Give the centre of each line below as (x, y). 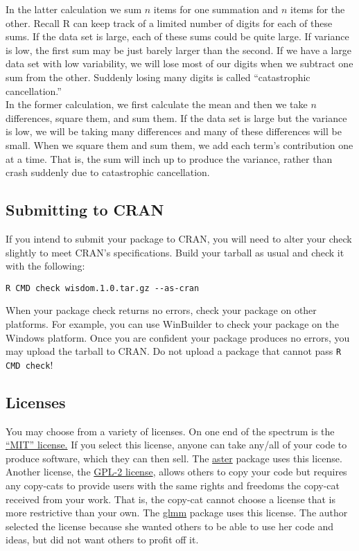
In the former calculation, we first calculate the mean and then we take (157, 104)
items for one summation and (216, 9)
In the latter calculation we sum (74, 9)
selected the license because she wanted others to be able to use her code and (169, 526)
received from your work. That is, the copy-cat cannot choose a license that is (171, 499)
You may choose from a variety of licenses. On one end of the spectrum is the (170, 431)
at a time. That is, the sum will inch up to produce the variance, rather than (169, 158)
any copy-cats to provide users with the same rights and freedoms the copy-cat (173, 486)
